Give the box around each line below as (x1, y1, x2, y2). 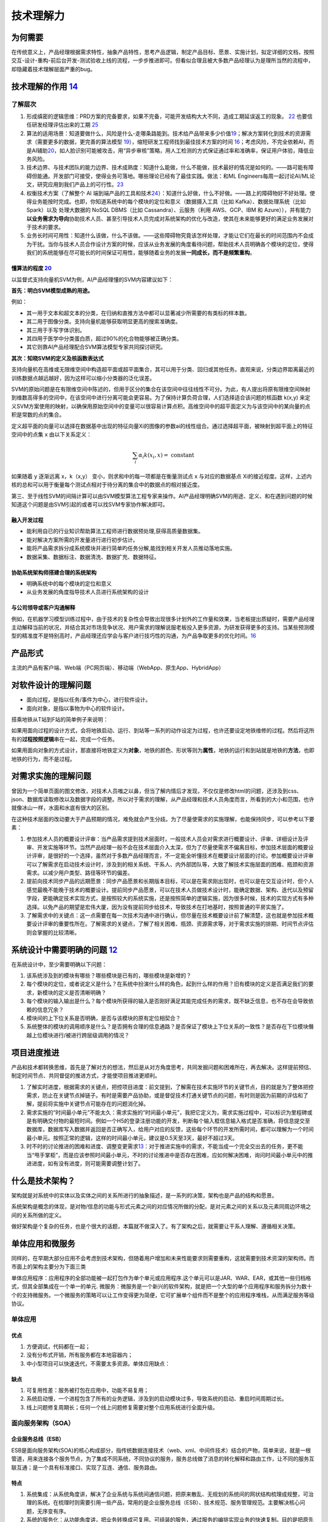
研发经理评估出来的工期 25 (31, 121, 98, 128)
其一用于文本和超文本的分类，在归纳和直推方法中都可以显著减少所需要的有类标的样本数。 (26, 309, 250, 317)
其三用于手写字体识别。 (26, 326, 85, 334)
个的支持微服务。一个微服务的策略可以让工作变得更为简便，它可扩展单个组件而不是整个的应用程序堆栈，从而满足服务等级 (11, 1291, 315, 1299)
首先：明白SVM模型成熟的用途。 (11, 287, 94, 295)
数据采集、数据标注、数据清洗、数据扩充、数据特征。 (26, 553, 160, 560)
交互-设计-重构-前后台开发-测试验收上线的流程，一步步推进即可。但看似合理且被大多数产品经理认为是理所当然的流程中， (11, 57, 314, 64)
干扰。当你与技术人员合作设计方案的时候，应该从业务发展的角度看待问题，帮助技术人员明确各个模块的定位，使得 (31, 240, 314, 248)
